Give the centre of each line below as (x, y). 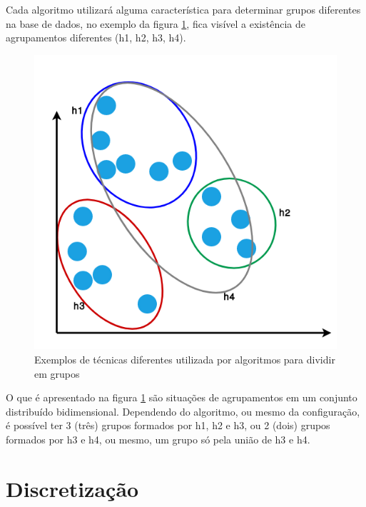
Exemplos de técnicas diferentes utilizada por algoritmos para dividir (185, 359)
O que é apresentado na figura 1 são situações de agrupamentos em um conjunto (182, 397)
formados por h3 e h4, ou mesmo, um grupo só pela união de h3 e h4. (158, 439)
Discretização (72, 488)
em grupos (57, 373)
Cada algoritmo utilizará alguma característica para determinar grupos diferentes (183, 9)
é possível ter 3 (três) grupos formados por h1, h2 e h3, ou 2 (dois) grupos (168, 425)
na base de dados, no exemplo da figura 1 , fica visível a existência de (156, 23)
